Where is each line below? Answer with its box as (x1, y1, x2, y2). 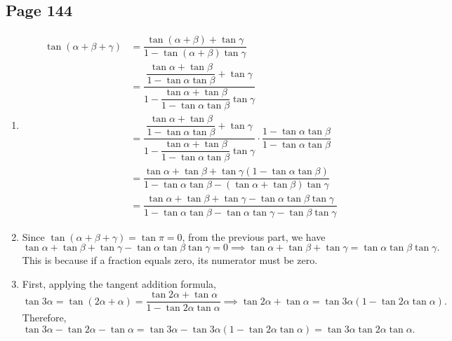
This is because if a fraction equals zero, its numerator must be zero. (22, 253, 318, 267)
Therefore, (22, 310, 67, 325)
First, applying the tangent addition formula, (22, 276, 216, 291)
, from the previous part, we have (182, 229, 326, 244)
